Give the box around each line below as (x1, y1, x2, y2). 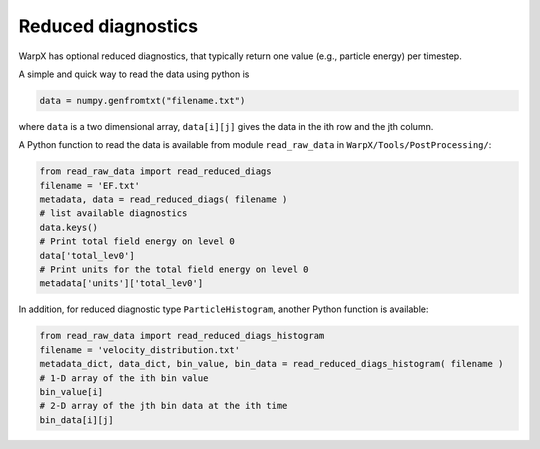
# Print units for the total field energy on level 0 (39, 264, 309, 275)
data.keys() (39, 221, 99, 233)
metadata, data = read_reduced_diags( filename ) (39, 194, 288, 205)
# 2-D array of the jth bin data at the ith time (39, 400, 288, 412)
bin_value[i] (39, 386, 104, 397)
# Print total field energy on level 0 (39, 236, 235, 247)
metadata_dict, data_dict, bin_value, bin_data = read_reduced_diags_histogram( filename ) (39, 358, 504, 370)
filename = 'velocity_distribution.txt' (39, 344, 240, 355)
